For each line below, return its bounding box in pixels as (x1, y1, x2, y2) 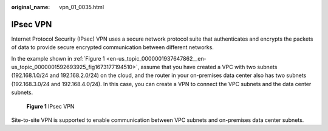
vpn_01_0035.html (59, 4, 104, 10)
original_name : (11, 4, 50, 10)
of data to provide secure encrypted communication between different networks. (11, 44, 214, 51)
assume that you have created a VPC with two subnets (140, 64, 278, 71)
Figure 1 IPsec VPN (26, 102, 75, 110)
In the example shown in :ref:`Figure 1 (11, 55, 105, 62)
